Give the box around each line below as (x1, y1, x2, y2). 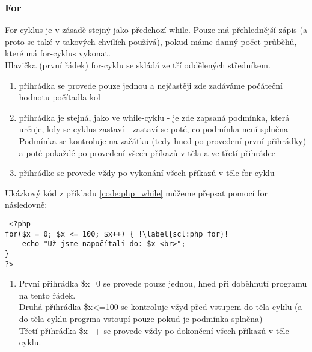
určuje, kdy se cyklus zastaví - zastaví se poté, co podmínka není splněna (19, 123, 289, 135)
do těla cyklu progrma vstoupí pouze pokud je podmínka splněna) (19, 312, 263, 324)
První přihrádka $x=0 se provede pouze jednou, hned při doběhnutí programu (19, 277, 307, 290)
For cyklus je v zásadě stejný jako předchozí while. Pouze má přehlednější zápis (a (5, 23, 307, 36)
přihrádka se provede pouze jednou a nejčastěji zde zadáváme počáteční (19, 79, 283, 91)
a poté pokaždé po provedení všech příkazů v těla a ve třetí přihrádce (19, 146, 275, 159)
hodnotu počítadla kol (19, 91, 100, 103)
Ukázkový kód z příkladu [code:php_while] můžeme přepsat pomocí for (5, 186, 268, 199)
